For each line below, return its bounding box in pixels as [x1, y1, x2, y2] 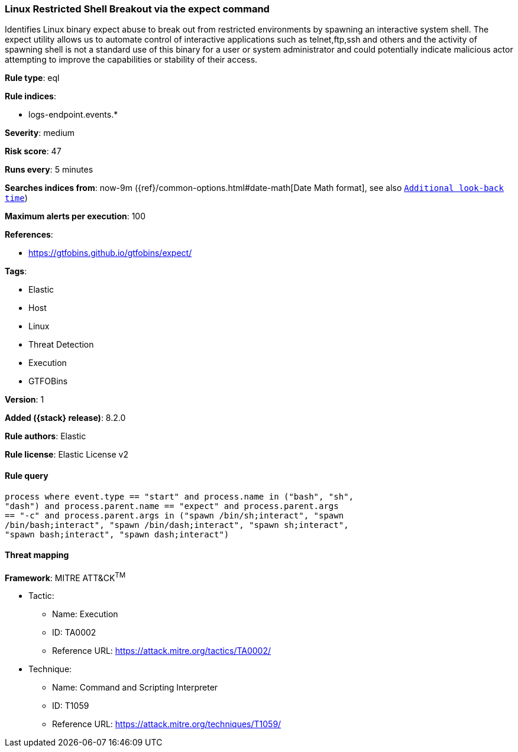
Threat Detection [28, 339, 94, 350]
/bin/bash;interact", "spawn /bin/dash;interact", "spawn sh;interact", [5, 520, 349, 530]
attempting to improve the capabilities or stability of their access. [5, 54, 258, 65]
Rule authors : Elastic [5, 431, 86, 442]
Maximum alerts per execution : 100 [5, 211, 146, 222]
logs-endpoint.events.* [28, 109, 118, 120]
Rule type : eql [5, 73, 60, 83]
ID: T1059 [52, 701, 89, 711]
